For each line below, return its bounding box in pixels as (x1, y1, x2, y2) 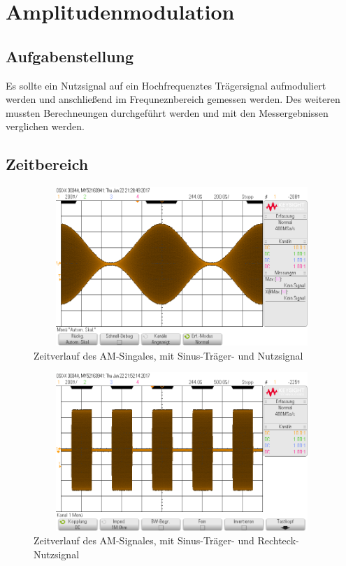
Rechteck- (257, 533, 299, 548)
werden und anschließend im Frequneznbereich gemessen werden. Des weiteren (6, 92, 340, 106)
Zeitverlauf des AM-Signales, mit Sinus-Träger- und (34, 533, 254, 548)
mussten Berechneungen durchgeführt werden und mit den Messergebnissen (6, 105, 329, 120)
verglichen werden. (6, 119, 85, 134)
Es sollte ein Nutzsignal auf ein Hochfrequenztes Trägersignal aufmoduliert (6, 78, 326, 92)
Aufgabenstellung (6, 45, 134, 66)
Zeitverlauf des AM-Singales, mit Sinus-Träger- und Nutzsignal (34, 348, 303, 362)
